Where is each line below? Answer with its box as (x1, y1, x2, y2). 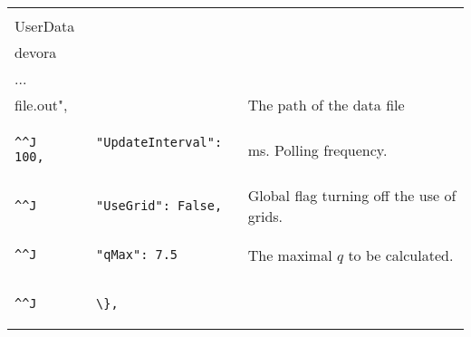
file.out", (14, 94, 68, 115)
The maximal (247, 244, 332, 265)
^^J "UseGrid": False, (14, 198, 223, 213)
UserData (14, 15, 75, 36)
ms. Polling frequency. (247, 139, 388, 160)
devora (14, 42, 57, 63)
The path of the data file (247, 94, 405, 115)
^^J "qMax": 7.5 (14, 247, 178, 262)
